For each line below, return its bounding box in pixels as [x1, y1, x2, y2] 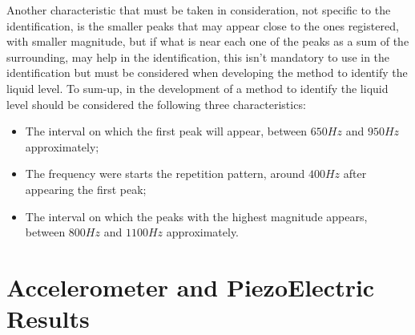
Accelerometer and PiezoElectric [6, 270, 375, 303]
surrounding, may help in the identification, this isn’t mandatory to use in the [6, 48, 390, 65]
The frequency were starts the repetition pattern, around [25, 165, 305, 182]
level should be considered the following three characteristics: [6, 95, 306, 112]
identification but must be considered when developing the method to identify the [6, 64, 408, 81]
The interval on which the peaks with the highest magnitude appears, [25, 208, 368, 224]
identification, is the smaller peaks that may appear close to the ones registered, [6, 17, 399, 34]
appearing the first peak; [25, 180, 147, 197]
